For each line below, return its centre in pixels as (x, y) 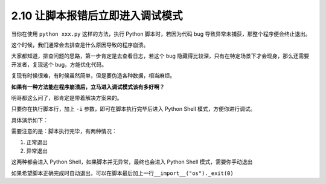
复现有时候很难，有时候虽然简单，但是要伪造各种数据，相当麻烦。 (93, 76)
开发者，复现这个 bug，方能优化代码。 (59, 64)
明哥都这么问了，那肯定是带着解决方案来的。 (67, 97)
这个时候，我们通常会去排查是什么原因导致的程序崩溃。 (80, 45)
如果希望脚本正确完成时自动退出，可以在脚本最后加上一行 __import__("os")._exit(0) (122, 173)
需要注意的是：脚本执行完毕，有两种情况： (64, 131)
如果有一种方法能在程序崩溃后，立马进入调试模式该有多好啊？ (88, 87)
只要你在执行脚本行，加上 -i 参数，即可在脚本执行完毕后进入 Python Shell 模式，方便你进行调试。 (133, 109)
